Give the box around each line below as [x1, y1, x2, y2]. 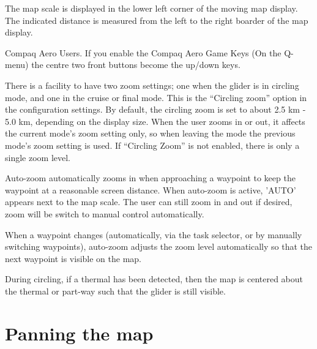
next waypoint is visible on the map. [5, 252, 141, 265]
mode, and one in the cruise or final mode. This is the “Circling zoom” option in [5, 91, 307, 103]
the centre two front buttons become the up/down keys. [31, 58, 241, 71]
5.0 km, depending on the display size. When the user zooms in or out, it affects [5, 114, 305, 127]
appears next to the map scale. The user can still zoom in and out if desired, [5, 195, 293, 208]
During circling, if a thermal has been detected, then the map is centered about [5, 272, 304, 285]
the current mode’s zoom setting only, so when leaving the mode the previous [5, 127, 296, 140]
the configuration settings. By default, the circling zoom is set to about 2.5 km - [5, 103, 306, 116]
